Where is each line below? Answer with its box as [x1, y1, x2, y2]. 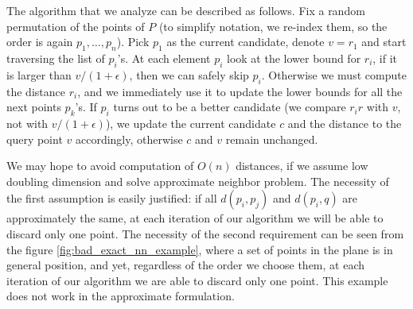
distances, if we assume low [236, 157, 368, 174]
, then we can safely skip [129, 66, 249, 83]
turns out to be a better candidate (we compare [113, 98, 346, 115]
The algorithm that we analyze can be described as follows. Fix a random [6, 2, 365, 18]
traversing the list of [6, 49, 105, 66]
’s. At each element [117, 49, 211, 66]
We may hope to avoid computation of [6, 157, 194, 174]
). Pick [116, 33, 150, 50]
